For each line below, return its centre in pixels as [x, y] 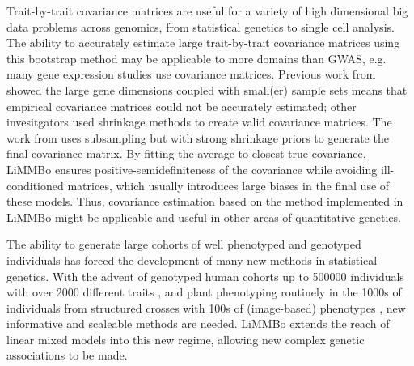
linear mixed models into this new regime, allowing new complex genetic [186, 339]
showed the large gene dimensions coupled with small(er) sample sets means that [207, 89]
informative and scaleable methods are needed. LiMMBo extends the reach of [198, 323]
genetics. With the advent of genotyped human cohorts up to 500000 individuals [205, 276]
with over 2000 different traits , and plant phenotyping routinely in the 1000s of [204, 292]
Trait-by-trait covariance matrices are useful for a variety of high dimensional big [207, 11]
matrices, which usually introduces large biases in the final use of [228, 185]
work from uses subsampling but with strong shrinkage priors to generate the [198, 137]
